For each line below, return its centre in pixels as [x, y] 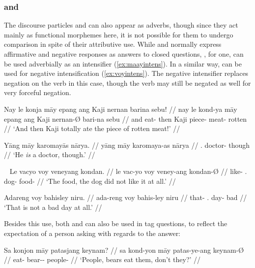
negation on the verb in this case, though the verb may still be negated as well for [127, 83]
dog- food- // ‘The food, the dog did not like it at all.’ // [90, 181]
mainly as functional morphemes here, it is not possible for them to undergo [119, 34]
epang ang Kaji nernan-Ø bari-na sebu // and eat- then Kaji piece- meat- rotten [126, 118]
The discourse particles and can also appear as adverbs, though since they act [121, 25]
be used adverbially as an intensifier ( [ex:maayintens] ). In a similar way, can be [123, 63]
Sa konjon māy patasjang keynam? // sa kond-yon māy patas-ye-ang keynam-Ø [124, 250]
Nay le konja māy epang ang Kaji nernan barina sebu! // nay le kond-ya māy [121, 109]
